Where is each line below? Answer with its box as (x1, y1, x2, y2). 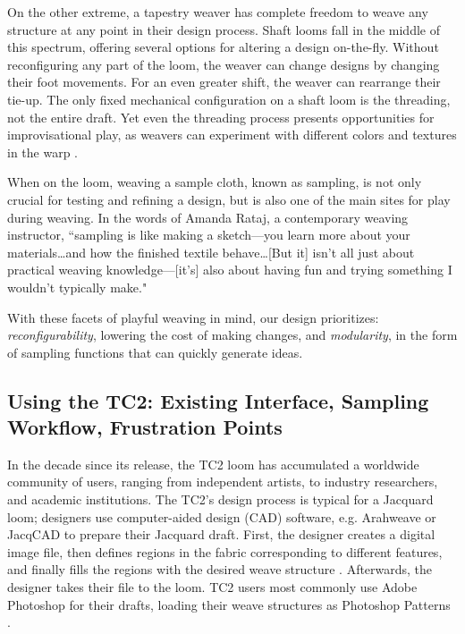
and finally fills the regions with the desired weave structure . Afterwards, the (7, 560, 433, 579)
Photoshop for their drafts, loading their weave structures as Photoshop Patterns (7, 595, 451, 613)
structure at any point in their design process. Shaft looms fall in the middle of (7, 20, 440, 38)
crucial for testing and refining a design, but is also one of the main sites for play (7, 190, 451, 208)
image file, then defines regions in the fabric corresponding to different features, (7, 542, 443, 561)
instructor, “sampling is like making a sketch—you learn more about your (7, 225, 410, 244)
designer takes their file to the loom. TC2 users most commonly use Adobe (7, 578, 418, 596)
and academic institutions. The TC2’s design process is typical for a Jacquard (7, 490, 434, 509)
